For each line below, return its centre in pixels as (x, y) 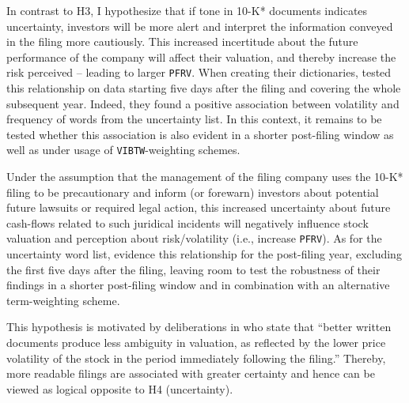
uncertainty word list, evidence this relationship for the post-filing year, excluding (204, 254)
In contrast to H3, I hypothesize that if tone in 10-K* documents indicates (187, 10)
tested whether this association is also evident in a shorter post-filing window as (200, 134)
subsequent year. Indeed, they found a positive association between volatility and (203, 103)
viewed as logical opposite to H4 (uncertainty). (120, 388)
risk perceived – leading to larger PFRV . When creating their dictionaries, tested (199, 72)
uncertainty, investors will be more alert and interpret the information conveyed (200, 26)
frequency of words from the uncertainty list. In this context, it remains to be (194, 119)
